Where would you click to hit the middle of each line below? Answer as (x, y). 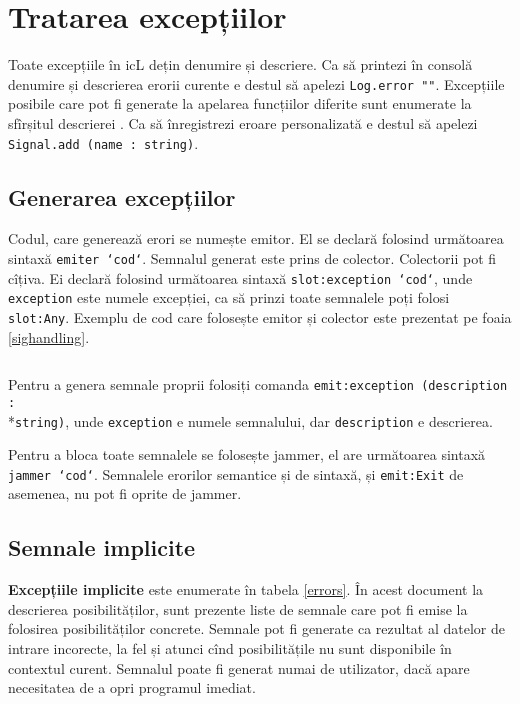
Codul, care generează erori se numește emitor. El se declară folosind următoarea (256, 238)
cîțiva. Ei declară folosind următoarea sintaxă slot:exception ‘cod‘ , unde (240, 277)
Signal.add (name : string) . (103, 142)
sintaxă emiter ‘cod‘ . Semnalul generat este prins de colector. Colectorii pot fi (252, 258)
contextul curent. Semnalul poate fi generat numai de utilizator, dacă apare (239, 667)
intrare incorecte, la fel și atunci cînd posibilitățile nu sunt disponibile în (230, 648)
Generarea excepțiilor (122, 196)
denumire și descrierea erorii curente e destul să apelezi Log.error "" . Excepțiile (256, 83)
